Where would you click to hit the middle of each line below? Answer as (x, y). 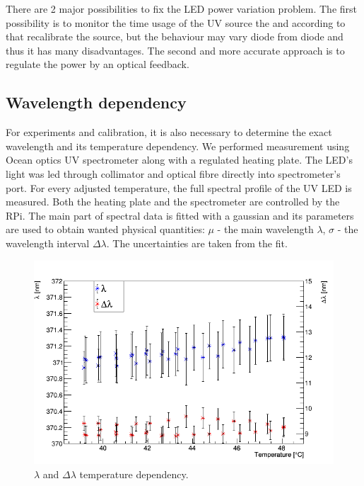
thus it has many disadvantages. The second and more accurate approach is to (175, 50)
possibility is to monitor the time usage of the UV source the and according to (176, 22)
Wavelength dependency (96, 102)
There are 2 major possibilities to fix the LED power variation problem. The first (181, 9)
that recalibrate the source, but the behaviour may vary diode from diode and (175, 36)
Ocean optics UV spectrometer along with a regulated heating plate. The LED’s (179, 160)
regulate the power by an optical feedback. (98, 64)
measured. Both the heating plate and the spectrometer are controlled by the (173, 202)
